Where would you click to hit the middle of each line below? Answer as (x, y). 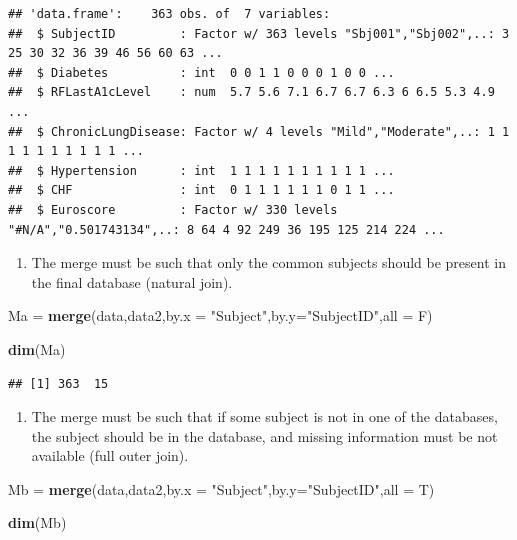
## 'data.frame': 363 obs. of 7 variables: (169, 14)
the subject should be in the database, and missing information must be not (264, 435)
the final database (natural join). (132, 281)
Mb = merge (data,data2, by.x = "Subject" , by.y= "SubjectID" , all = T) (221, 488)
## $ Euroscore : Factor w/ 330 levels (173, 209)
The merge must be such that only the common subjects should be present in (268, 262)
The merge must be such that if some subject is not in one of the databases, (264, 416)
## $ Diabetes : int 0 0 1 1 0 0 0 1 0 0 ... (201, 72)
